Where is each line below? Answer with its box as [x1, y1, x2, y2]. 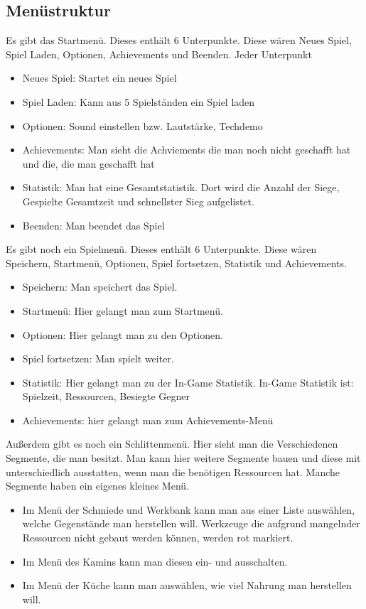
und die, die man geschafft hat [22, 156, 155, 171]
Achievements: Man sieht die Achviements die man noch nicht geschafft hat [22, 142, 351, 157]
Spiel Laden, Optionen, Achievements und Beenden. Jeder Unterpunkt [6, 46, 312, 61]
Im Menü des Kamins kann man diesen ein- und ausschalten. [22, 554, 288, 568]
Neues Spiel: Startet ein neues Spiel [22, 70, 177, 85]
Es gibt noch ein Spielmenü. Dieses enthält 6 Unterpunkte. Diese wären [6, 242, 317, 257]
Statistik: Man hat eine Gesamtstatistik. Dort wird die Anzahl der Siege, [22, 180, 340, 195]
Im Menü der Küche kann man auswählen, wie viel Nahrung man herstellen [22, 578, 352, 593]
